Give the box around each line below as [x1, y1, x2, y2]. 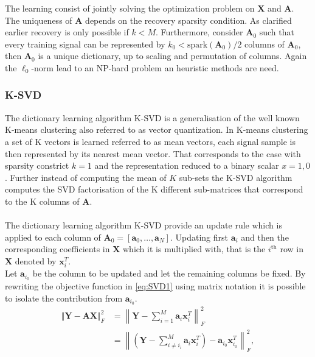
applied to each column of [5, 230, 101, 243]
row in [280, 242, 304, 255]
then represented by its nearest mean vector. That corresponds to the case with [5, 147, 301, 160]
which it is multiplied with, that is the [123, 242, 266, 255]
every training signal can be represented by [5, 37, 165, 50]
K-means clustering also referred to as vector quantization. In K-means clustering [5, 123, 308, 136]
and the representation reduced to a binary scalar [94, 159, 279, 172]
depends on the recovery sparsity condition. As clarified [85, 13, 292, 26]
